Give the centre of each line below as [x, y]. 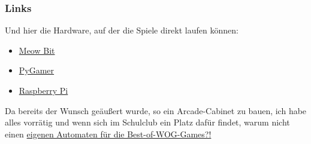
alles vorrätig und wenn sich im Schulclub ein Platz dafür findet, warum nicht [147, 122]
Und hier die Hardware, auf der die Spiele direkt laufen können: [122, 30]
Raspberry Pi [43, 90]
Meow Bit [37, 50]
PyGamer [37, 70]
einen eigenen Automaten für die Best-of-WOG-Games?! [108, 134]
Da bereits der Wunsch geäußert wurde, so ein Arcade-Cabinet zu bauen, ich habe [156, 110]
